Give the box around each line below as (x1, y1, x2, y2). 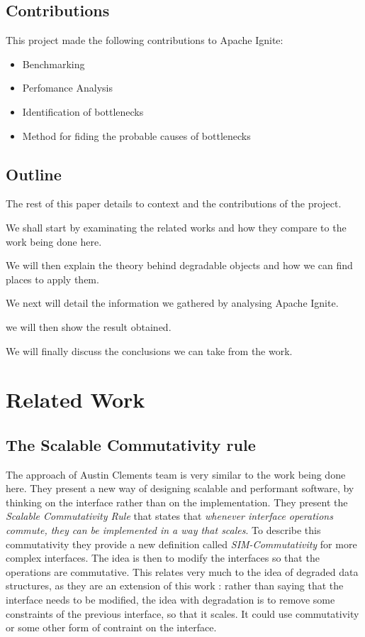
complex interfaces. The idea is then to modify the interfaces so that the (6, 550, 320, 565)
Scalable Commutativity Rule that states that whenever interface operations (6, 508, 333, 523)
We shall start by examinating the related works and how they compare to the (6, 219, 347, 234)
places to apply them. (6, 271, 99, 286)
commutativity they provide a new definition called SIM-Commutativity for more (6, 536, 357, 551)
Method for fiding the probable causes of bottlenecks (22, 128, 251, 143)
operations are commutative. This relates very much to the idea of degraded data (6, 564, 359, 579)
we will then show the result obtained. (6, 319, 172, 334)
